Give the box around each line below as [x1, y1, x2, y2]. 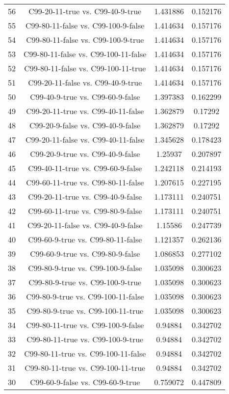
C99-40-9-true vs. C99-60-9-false [30, 91, 140, 102]
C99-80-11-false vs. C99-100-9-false [25, 20, 145, 31]
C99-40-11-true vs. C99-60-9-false [28, 162, 142, 174]
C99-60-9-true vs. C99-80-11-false [28, 234, 142, 245]
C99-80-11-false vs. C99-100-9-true [26, 34, 144, 45]
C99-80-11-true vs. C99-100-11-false [24, 348, 146, 359]
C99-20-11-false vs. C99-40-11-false [25, 134, 145, 145]
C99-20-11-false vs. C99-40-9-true [28, 77, 142, 88]
